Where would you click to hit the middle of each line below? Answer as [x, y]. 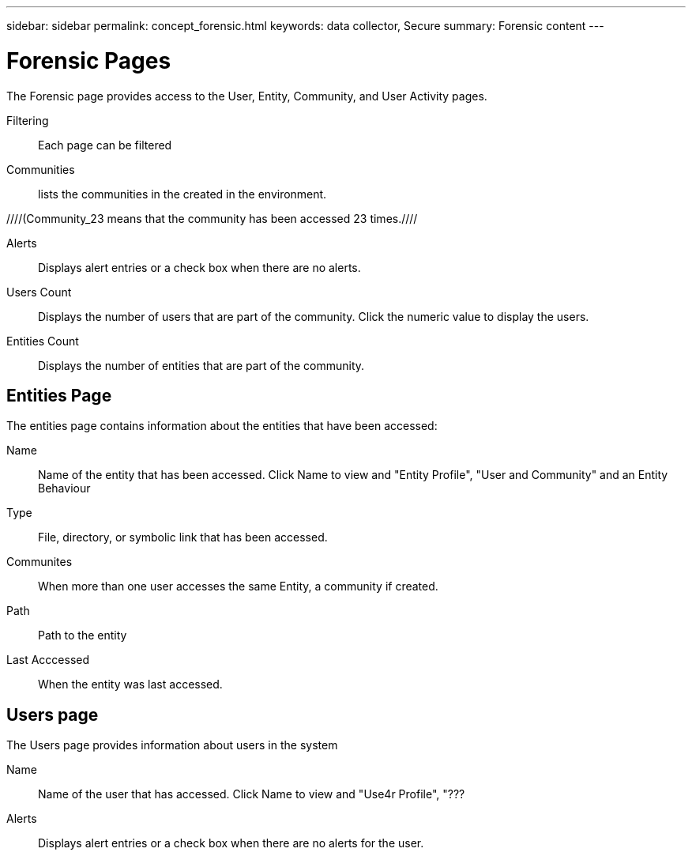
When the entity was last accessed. [130, 684]
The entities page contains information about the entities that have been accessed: [222, 426]
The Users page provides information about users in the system [172, 745]
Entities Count [43, 341]
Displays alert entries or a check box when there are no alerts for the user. [231, 843]
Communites [39, 562]
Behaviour [64, 488]
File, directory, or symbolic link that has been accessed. [183, 537]
